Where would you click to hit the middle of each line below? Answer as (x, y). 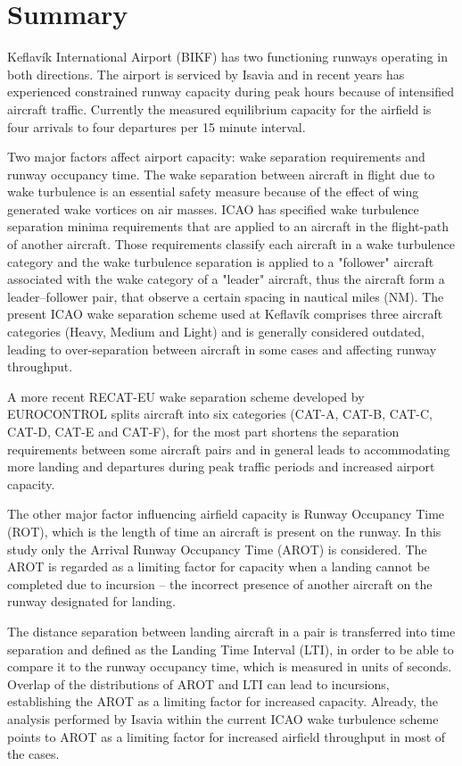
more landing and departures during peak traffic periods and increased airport (221, 466)
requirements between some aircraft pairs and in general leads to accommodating (229, 449)
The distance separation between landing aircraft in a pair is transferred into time (231, 631)
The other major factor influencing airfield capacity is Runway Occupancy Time (226, 514)
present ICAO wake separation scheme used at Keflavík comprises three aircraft (225, 314)
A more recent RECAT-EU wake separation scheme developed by (186, 396)
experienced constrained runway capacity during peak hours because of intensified (231, 92)
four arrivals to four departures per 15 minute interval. (157, 126)
